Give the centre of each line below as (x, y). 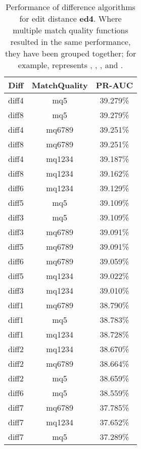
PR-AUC (114, 85)
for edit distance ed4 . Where (70, 18)
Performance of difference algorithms (70, 7)
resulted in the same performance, (70, 42)
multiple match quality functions (70, 30)
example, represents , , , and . (70, 65)
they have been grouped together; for (70, 53)
